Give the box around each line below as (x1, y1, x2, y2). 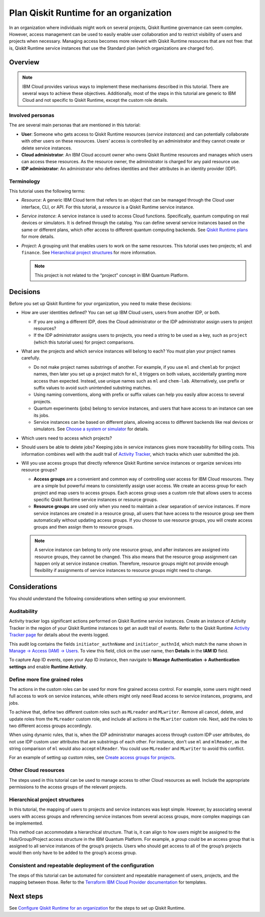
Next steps (9, 892, 43, 900)
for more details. (21, 234, 55, 239)
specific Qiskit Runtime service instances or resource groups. (33, 497, 159, 503)
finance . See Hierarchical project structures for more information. (21, 250, 157, 256)
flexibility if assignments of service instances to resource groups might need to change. (34, 567, 212, 573)
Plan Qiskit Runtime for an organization (9, 7, 172, 18)
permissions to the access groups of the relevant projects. (9, 784, 127, 790)
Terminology (9, 177, 40, 184)
